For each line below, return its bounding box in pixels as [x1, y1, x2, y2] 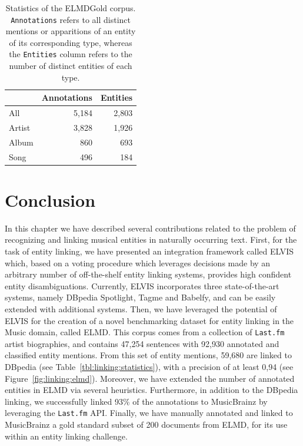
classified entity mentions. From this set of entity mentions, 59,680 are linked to [5, 349, 292, 361]
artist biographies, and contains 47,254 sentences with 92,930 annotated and [5, 337, 279, 349]
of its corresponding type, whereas [9, 36, 132, 48]
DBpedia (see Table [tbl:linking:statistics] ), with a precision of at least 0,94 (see [5, 361, 294, 373]
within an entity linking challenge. [5, 430, 128, 442]
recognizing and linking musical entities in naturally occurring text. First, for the [5, 233, 297, 246]
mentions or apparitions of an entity [5, 25, 136, 37]
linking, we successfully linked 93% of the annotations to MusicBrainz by [5, 395, 268, 407]
